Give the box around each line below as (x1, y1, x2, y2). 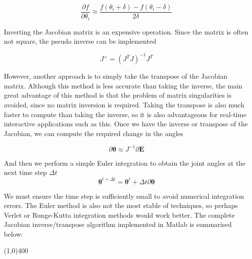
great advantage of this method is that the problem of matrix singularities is (4, 90, 232, 100)
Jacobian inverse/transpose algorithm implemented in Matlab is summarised (4, 219, 232, 229)
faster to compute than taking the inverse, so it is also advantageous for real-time (4, 109, 247, 119)
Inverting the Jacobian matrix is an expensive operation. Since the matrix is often (4, 26, 249, 36)
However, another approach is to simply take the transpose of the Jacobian (4, 71, 228, 81)
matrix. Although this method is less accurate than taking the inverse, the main (4, 80, 243, 90)
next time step (4, 167, 47, 177)
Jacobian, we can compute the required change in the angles (4, 128, 183, 138)
